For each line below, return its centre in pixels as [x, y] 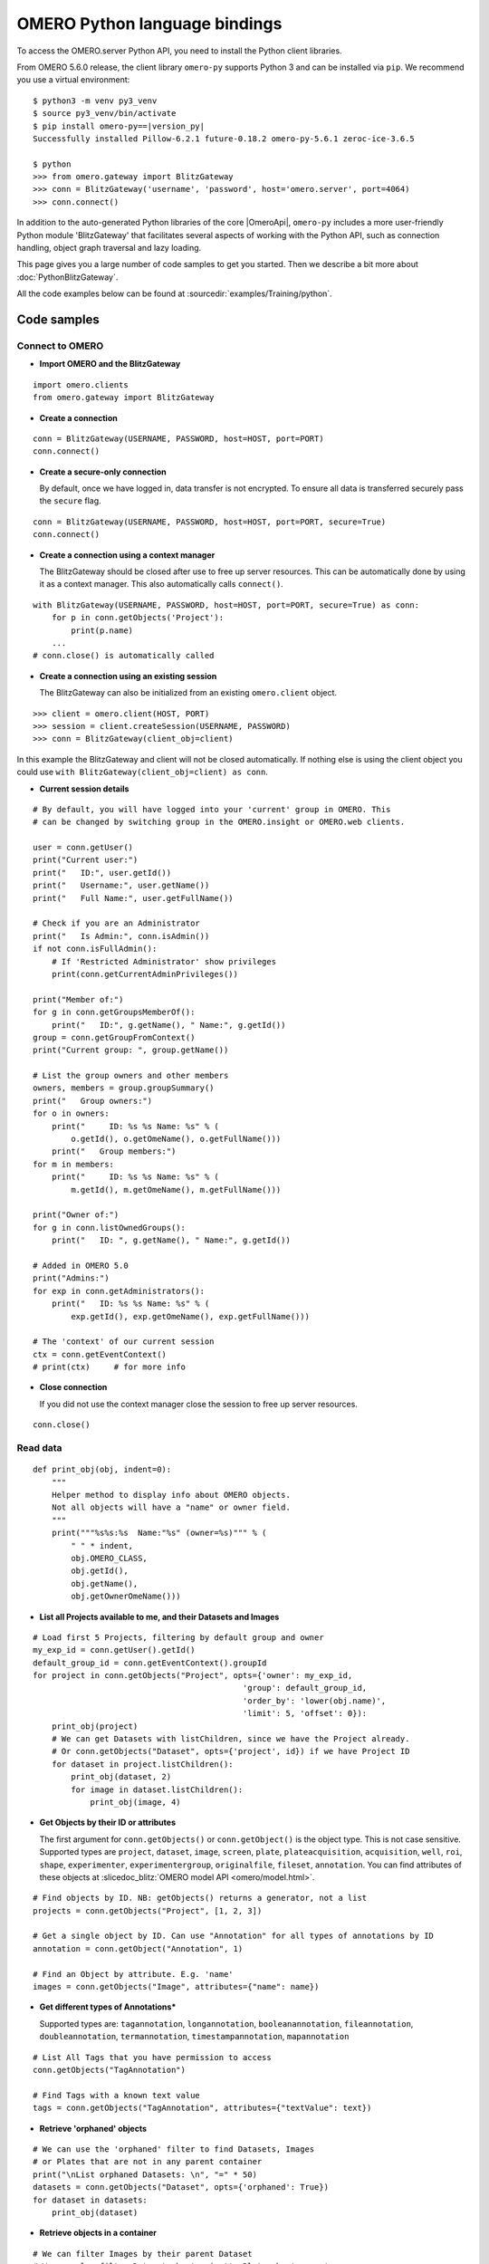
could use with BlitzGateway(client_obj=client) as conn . [143, 772]
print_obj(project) [95, 1726]
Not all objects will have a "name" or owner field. [171, 1507]
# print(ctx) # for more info [109, 1367]
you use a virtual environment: [73, 80]
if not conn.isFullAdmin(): [95, 949]
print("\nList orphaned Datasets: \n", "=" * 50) [145, 2174]
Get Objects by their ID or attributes [108, 1823]
